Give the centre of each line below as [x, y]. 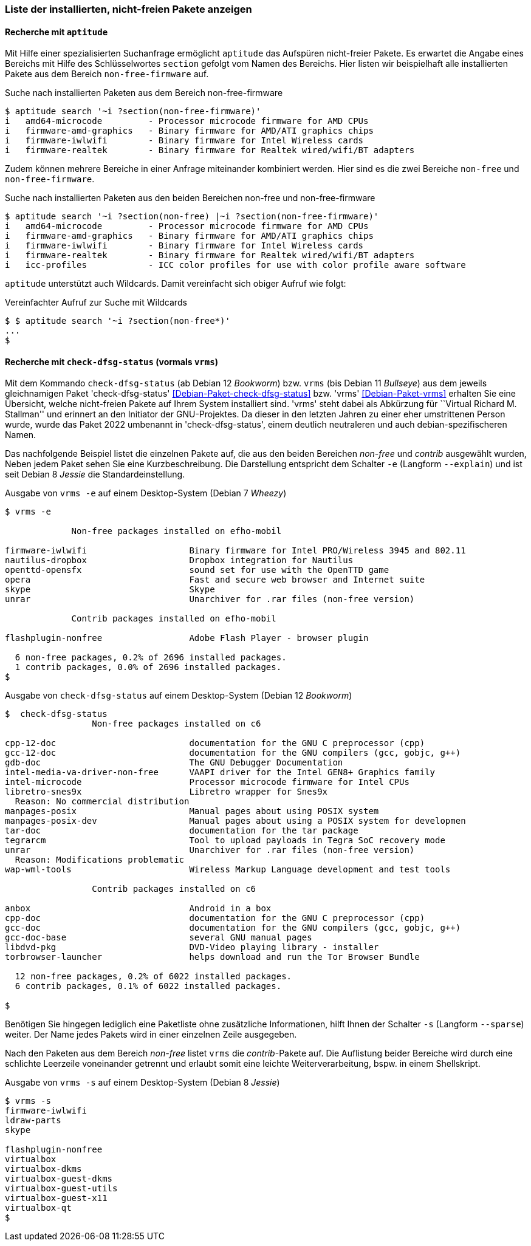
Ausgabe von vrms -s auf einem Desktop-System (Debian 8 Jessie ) [142, 1083]
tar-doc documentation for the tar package [182, 831]
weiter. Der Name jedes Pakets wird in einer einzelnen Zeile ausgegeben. [151, 1035]
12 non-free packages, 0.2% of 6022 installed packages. [153, 977]
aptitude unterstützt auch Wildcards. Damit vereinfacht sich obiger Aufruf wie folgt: [176, 284]
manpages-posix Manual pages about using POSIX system [192, 811]
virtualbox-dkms [43, 1169]
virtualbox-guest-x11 [56, 1198]
